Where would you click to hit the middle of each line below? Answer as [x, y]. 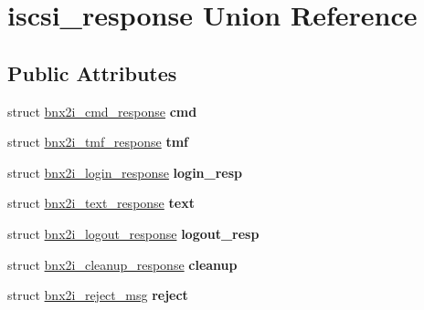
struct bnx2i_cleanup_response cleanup [122, 264]
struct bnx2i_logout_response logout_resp [133, 233]
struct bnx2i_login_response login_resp [125, 172]
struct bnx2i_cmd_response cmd [102, 111]
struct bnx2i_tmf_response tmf [98, 142]
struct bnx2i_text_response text [101, 203]
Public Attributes [92, 72]
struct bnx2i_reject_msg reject [98, 295]
